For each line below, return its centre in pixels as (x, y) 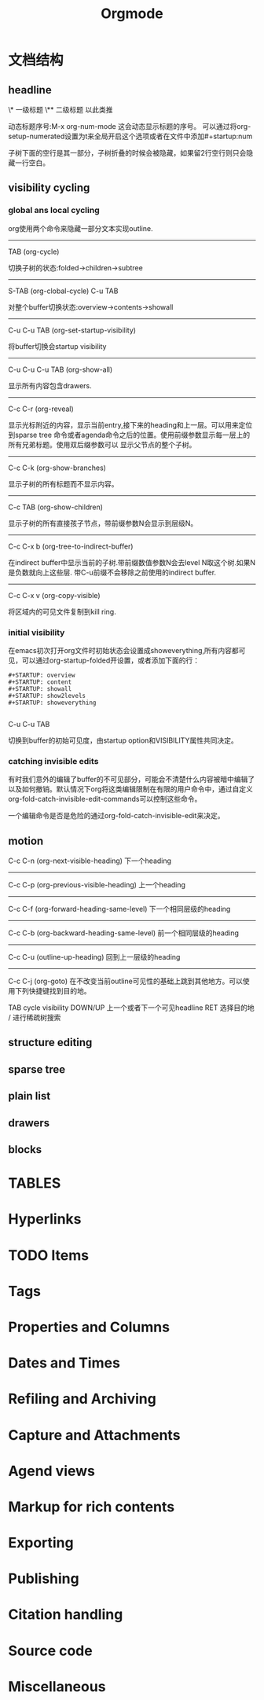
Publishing (44, 1579)
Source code (50, 1650)
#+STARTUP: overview (42, 675)
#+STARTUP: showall (40, 688)
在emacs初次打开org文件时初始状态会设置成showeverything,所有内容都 (124, 650)
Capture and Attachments (94, 1435)
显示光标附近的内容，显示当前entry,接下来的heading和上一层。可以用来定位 (130, 424)
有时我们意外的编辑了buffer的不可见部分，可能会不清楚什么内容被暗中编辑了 (132, 780)
